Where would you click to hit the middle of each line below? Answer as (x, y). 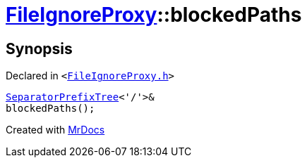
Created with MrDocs (55, 130)
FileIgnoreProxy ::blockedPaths (154, 15)
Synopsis (39, 48)
